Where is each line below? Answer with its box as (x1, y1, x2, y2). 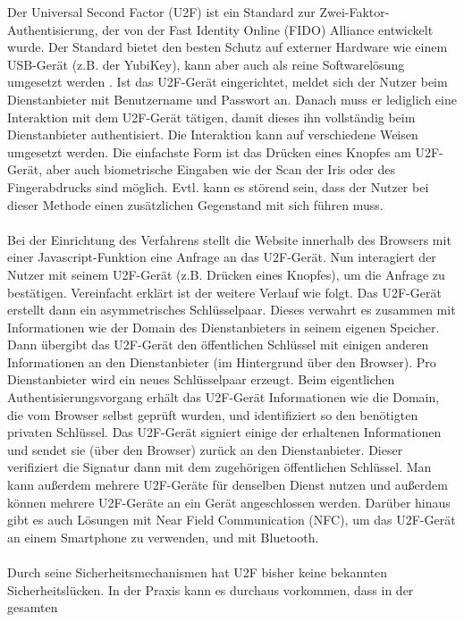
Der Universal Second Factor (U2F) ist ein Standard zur (7, 3, 316, 21)
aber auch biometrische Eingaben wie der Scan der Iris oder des (46, 160, 396, 179)
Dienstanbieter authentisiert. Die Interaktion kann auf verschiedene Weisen (7, 125, 418, 144)
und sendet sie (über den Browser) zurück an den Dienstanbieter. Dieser (7, 440, 403, 458)
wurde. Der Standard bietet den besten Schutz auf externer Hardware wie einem (7, 38, 448, 56)
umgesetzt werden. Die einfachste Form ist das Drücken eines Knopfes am (7, 142, 411, 161)
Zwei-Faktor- (319, 3, 390, 21)
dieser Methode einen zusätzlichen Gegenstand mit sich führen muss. (7, 195, 384, 214)
